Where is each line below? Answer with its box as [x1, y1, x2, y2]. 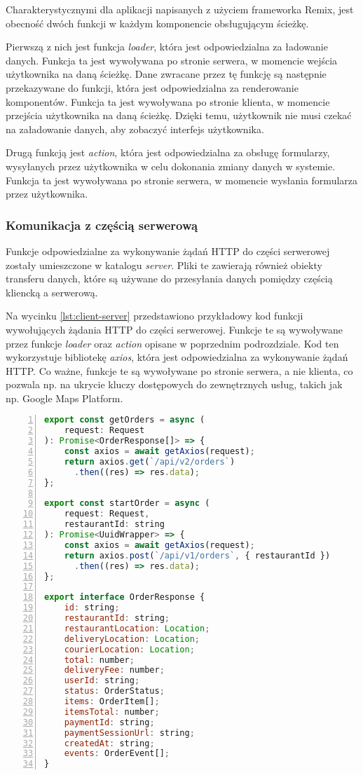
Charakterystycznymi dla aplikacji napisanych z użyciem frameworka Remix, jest [6, 2, 354, 16]
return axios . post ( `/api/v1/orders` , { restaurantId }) [64, 550, 331, 561]
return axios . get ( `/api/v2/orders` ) [64, 456, 235, 467]
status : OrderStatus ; [64, 686, 165, 697]
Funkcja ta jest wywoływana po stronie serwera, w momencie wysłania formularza [6, 172, 358, 187]
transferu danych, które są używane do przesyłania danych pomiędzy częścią [6, 271, 333, 286]
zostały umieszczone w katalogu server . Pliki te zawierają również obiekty [6, 257, 322, 272]
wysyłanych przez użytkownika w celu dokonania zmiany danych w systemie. [6, 158, 336, 173]
